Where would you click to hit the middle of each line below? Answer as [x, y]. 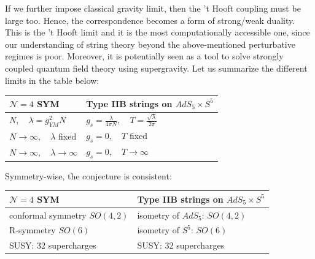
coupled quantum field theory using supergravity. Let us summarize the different [156, 68]
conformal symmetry [48, 215]
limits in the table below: [52, 80]
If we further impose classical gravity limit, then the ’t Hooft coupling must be [153, 8]
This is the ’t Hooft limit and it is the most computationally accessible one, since [157, 32]
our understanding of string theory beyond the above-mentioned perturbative [150, 44]
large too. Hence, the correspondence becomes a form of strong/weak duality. [150, 20]
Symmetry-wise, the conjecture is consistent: [88, 175]
